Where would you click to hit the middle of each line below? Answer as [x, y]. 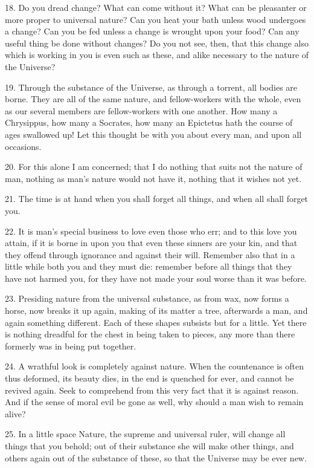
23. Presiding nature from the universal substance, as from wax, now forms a [147, 298]
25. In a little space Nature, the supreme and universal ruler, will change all [145, 434]
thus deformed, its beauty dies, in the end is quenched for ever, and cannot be [149, 378]
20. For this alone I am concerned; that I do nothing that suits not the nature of [154, 167]
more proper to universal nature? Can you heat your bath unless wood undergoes [155, 19]
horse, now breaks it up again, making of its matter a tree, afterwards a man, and [156, 310]
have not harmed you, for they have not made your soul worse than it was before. [156, 278]
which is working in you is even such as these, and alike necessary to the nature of [157, 55]
